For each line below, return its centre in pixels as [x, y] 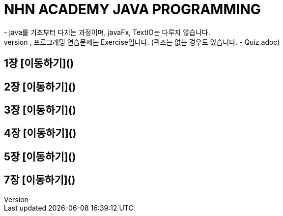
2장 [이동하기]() [40, 87]
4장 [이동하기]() [40, 133]
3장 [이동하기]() [40, 110]
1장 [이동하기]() [39, 63]
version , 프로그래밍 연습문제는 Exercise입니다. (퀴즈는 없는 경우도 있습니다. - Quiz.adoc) [142, 42]
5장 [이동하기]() [40, 156]
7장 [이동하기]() [40, 180]
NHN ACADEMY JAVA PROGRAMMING [132, 9]
